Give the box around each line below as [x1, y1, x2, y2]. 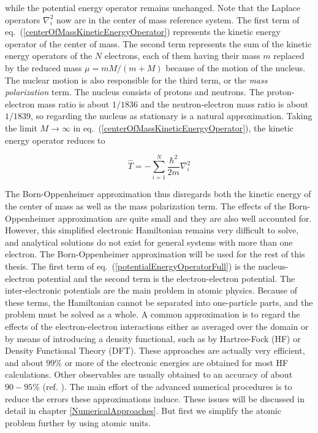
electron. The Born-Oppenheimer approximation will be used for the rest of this [5, 248, 305, 260]
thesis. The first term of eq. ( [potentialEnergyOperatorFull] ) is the [5, 259, 256, 272]
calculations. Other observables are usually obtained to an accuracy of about [5, 368, 293, 381]
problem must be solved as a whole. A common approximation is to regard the [5, 308, 300, 321]
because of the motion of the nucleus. [165, 61, 306, 74]
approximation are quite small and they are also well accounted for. [58, 211, 312, 224]
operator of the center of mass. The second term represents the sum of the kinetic [5, 37, 312, 50]
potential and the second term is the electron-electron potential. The [37, 271, 295, 284]
